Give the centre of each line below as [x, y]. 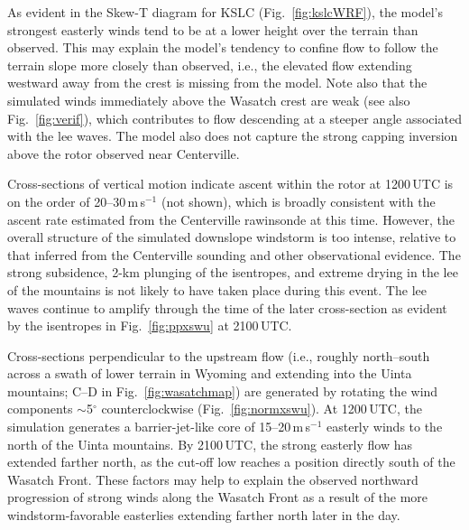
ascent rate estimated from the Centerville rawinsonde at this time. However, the [231, 219]
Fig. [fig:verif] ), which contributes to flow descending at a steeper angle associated [234, 118]
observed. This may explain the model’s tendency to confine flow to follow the [223, 47]
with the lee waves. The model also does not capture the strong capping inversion [233, 136]
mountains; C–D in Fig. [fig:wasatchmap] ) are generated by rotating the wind [223, 391]
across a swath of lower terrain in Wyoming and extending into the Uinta [210, 373]
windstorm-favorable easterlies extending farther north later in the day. [204, 515]
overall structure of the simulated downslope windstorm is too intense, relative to [232, 237]
